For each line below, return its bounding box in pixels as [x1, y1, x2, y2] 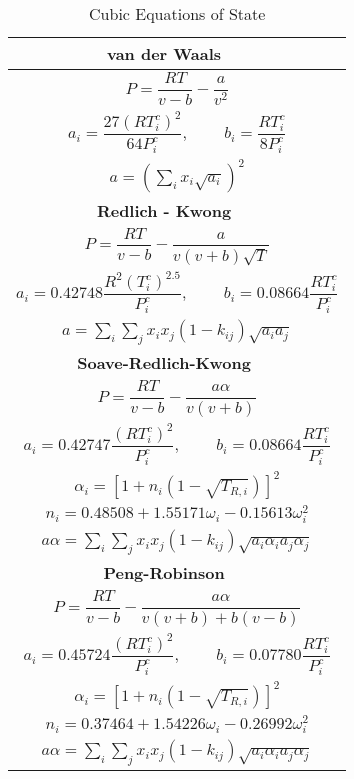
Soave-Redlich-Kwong [77, 351, 251, 375]
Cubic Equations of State [89, 2, 266, 25]
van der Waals [106, 42, 222, 65]
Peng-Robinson [103, 561, 225, 585]
